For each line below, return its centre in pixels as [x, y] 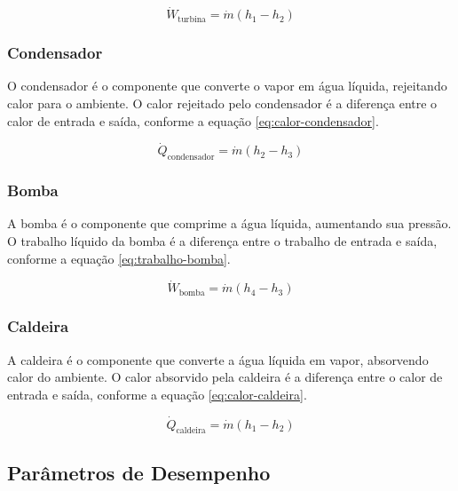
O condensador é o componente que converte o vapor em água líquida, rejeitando [227, 86]
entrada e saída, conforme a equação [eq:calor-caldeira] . [157, 394]
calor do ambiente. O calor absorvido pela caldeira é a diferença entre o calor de [225, 377]
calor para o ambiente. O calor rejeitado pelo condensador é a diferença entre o [222, 103]
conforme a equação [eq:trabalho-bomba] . [119, 258]
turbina [192, 19]
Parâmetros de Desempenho [139, 472]
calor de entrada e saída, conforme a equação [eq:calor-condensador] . [193, 120]
